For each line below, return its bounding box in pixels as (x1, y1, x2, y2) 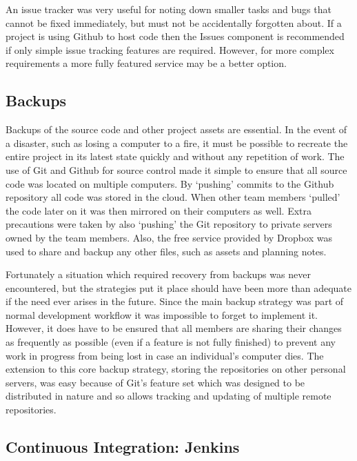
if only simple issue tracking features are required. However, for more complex (6, 42, 334, 57)
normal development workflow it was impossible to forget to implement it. (6, 307, 318, 322)
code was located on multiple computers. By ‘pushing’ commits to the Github (6, 176, 334, 190)
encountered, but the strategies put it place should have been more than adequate (6, 280, 352, 295)
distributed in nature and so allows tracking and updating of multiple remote (6, 389, 331, 403)
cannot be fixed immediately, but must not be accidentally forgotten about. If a (6, 15, 342, 30)
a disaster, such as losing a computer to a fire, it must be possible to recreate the (6, 135, 348, 150)
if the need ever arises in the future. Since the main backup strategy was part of (6, 294, 344, 308)
